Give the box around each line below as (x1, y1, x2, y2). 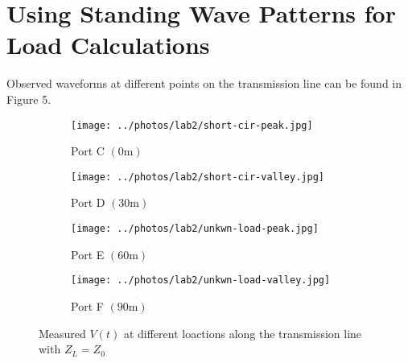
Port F (71, 297, 104, 314)
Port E (71, 245, 105, 262)
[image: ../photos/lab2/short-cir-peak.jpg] (71, 119, 313, 131)
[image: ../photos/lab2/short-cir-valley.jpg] (71, 171, 324, 183)
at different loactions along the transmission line (123, 324, 362, 341)
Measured (39, 324, 86, 341)
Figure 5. (6, 90, 52, 107)
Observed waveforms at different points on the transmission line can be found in (6, 75, 402, 92)
